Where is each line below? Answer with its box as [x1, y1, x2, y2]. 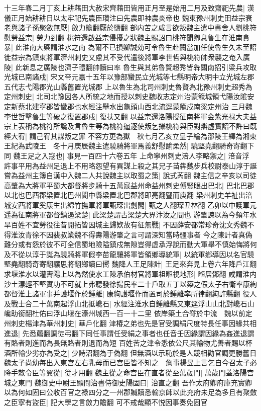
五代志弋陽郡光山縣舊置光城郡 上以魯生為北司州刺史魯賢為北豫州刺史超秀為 [4, 81, 252, 92]
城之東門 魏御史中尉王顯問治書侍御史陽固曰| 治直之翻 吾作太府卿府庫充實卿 [4, 377, 252, 387]
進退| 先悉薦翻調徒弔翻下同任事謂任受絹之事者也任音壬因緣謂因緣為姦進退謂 [4, 327, 254, 338]
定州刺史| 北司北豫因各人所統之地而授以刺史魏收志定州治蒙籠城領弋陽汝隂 [4, 91, 247, 102]
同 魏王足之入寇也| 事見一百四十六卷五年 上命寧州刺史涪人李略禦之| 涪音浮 [4, 150, 249, 160]
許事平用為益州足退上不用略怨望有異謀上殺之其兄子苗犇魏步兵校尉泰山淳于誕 [4, 160, 257, 171]
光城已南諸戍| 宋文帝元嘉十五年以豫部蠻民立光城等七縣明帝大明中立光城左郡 [4, 71, 254, 82]
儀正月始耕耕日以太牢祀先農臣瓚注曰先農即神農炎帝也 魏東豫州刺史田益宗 [4, 12, 245, 23]
